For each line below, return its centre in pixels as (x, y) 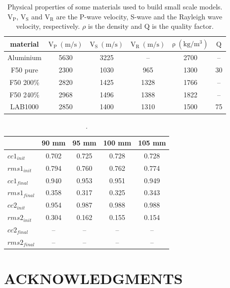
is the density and (115, 26)
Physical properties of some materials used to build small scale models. (115, 6)
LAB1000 (24, 107)
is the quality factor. (183, 26)
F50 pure (24, 69)
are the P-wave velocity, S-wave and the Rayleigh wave (139, 16)
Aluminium (24, 57)
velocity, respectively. (48, 26)
